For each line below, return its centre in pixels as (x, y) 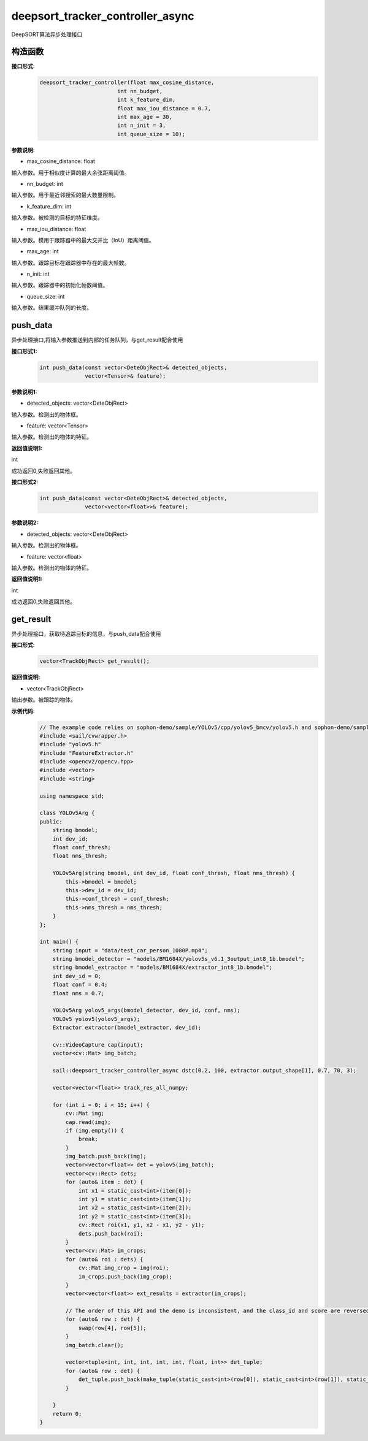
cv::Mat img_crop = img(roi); (124, 1268)
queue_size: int (46, 296)
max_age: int (43, 251)
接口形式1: (24, 351)
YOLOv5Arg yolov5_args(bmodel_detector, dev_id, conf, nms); (146, 1011)
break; (88, 1139)
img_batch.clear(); (94, 1345)
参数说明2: (25, 523)
